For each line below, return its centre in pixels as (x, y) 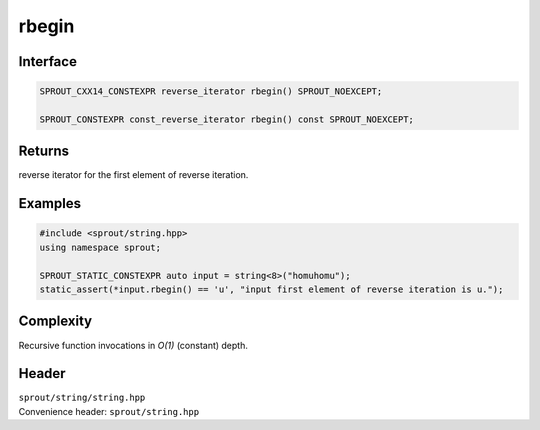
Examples (50, 203)
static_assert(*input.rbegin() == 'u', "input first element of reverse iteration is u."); (271, 289)
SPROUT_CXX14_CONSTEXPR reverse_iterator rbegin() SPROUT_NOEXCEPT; (211, 91)
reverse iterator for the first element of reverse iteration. (133, 175)
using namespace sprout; (100, 247)
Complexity (55, 321)
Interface (47, 61)
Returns (44, 151)
